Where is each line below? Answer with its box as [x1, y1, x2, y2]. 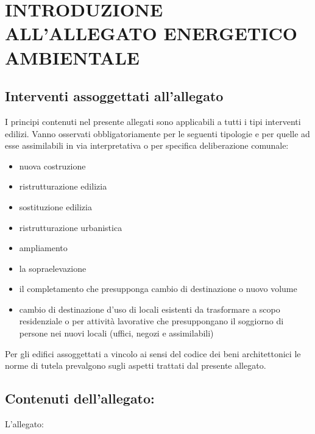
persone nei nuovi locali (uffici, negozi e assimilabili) [19, 327, 214, 340]
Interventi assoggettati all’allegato [5, 87, 224, 105]
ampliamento [19, 241, 68, 254]
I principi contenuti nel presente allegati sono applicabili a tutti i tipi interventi [5, 115, 301, 127]
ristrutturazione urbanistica [19, 221, 122, 233]
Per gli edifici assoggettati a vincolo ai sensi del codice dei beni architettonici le [5, 347, 301, 360]
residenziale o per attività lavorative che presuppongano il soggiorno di [19, 315, 284, 327]
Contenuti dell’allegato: [5, 389, 155, 408]
